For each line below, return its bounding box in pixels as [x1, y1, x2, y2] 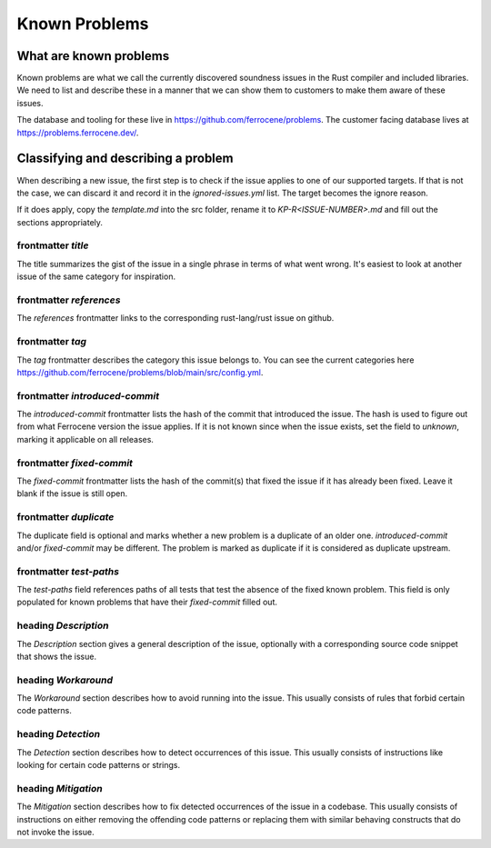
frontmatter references [16, 294, 121, 306]
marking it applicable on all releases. [16, 434, 155, 444]
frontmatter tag [16, 335, 86, 348]
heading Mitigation [16, 782, 104, 794]
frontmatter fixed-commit [16, 456, 134, 469]
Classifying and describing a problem [16, 151, 234, 166]
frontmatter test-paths [16, 564, 120, 577]
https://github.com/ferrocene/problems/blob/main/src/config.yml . [16, 366, 264, 377]
